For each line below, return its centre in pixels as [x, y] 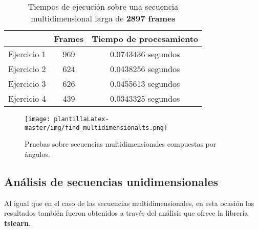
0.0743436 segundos [145, 54]
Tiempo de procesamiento [145, 39]
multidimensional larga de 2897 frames [103, 18]
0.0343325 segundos [145, 98]
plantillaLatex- [81, 119]
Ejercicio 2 [27, 69]
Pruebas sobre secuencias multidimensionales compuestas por [121, 144]
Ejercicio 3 [27, 84]
